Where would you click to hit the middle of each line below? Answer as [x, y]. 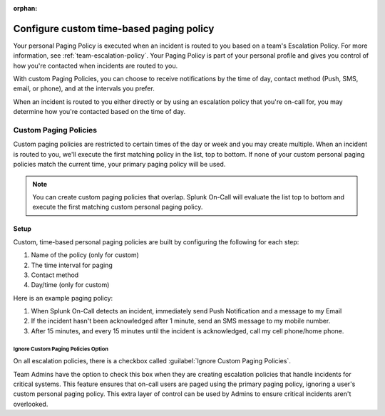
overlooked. [31, 404]
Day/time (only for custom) [70, 285]
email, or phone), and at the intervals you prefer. [84, 88]
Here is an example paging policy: [63, 298]
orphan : [25, 8]
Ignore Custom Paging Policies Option [61, 349]
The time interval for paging [72, 265]
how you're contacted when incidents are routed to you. [96, 66]
